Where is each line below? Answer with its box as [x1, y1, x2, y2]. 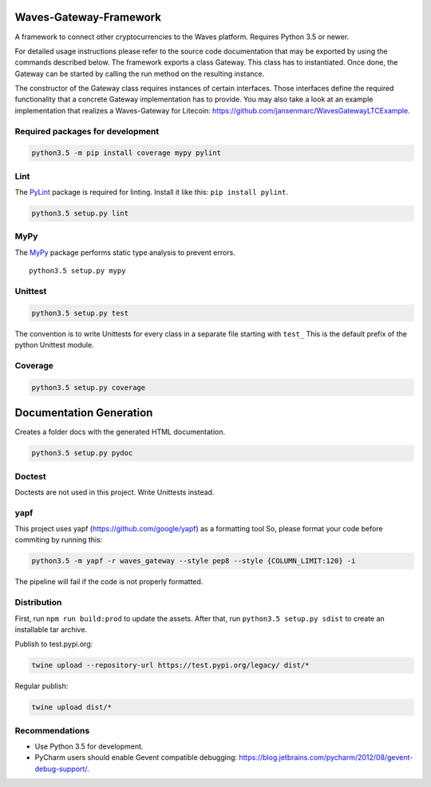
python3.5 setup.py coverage [31, 383, 146, 392]
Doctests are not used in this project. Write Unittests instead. [14, 487, 215, 497]
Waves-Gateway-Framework [14, 10, 161, 24]
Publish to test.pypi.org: [14, 639, 93, 649]
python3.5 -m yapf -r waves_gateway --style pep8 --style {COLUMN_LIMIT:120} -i [31, 556, 356, 566]
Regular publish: [14, 682, 69, 691]
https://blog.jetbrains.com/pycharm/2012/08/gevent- [239, 753, 413, 762]
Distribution [14, 597, 62, 608]
